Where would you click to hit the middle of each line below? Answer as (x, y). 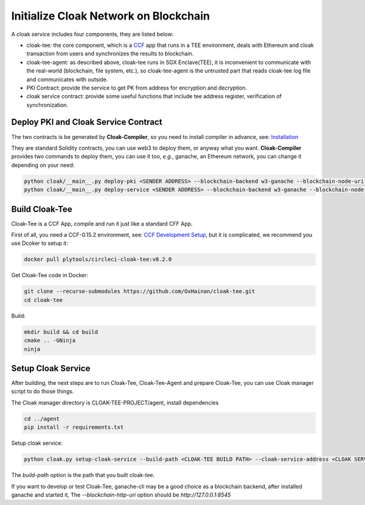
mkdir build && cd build (61, 332)
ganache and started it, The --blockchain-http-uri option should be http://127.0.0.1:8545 (121, 495)
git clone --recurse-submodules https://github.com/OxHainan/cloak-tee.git (140, 291)
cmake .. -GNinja (50, 341)
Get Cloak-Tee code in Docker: (50, 275)
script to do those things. (43, 391)
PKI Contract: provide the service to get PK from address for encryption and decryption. (137, 88)
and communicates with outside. (67, 79)
